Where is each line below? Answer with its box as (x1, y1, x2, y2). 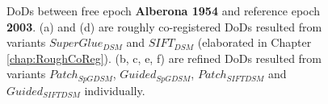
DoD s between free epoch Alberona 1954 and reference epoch (6, 2, 321, 19)
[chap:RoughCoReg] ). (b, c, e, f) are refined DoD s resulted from (6, 49, 322, 66)
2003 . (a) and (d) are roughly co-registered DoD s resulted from (6, 18, 322, 35)
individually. (84, 81, 145, 98)
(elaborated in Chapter (197, 34, 312, 51)
